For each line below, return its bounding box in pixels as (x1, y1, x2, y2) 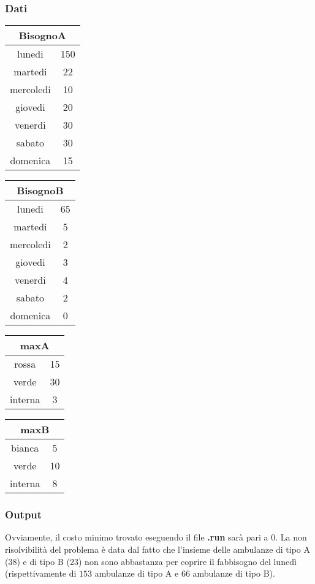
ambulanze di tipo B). (192, 567, 275, 580)
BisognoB (17, 183, 64, 198)
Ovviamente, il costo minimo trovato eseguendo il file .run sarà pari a (5, 531, 268, 544)
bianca (11, 441, 39, 455)
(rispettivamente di (5, 567, 77, 580)
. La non (275, 531, 307, 544)
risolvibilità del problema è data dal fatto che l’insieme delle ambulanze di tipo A (5, 543, 311, 556)
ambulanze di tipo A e (94, 567, 179, 580)
